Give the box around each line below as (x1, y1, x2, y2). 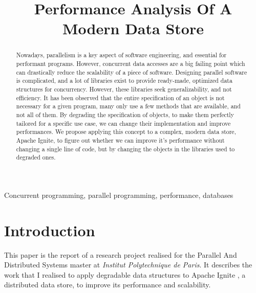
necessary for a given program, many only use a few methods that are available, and (16, 102, 241, 110)
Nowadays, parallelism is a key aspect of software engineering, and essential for (16, 51, 227, 59)
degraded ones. (16, 153, 56, 162)
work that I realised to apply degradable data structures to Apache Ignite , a (4, 269, 246, 280)
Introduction (4, 219, 95, 240)
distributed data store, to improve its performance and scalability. (4, 279, 211, 290)
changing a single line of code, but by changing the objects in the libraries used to (16, 144, 235, 153)
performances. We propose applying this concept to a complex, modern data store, (16, 127, 236, 136)
